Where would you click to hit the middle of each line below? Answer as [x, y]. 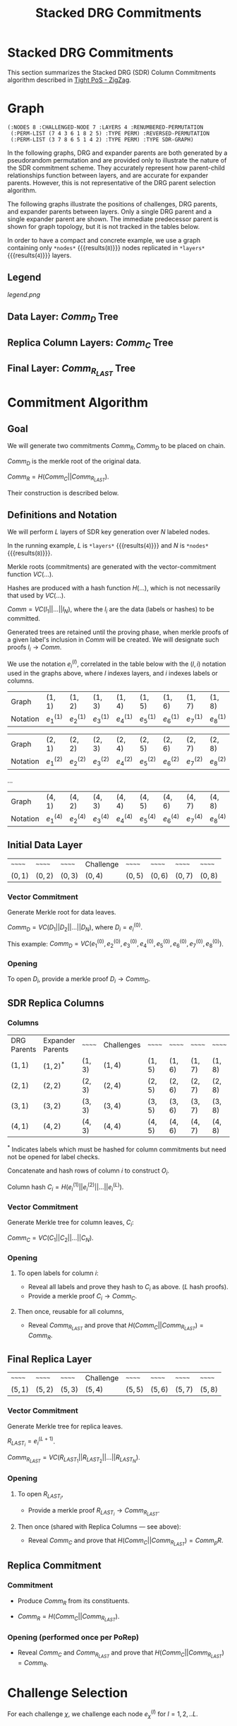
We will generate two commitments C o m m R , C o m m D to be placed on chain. [116, 446]
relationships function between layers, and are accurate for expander [108, 175]
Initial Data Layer [45, 845]
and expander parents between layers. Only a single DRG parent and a [110, 211]
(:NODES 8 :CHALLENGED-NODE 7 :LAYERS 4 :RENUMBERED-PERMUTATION [105, 127]
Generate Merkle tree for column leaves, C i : [71, 1223]
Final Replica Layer [50, 1359]
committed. [24, 618]
